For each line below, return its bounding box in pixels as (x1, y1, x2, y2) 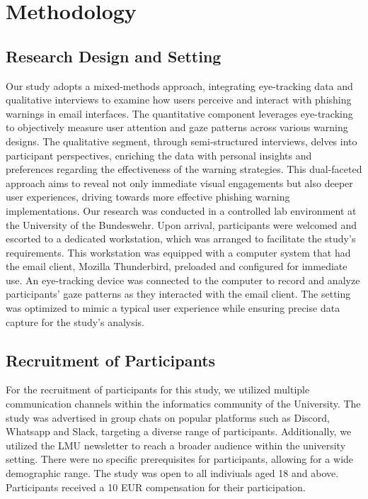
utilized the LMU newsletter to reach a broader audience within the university (6, 437, 346, 452)
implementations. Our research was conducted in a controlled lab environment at (6, 203, 357, 218)
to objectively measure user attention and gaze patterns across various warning (6, 120, 348, 135)
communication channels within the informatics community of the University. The (6, 396, 361, 411)
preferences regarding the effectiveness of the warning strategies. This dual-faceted (6, 162, 362, 176)
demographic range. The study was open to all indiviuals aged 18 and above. (6, 466, 339, 481)
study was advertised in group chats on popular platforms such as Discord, (6, 410, 330, 425)
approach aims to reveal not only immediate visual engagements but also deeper (6, 175, 353, 190)
